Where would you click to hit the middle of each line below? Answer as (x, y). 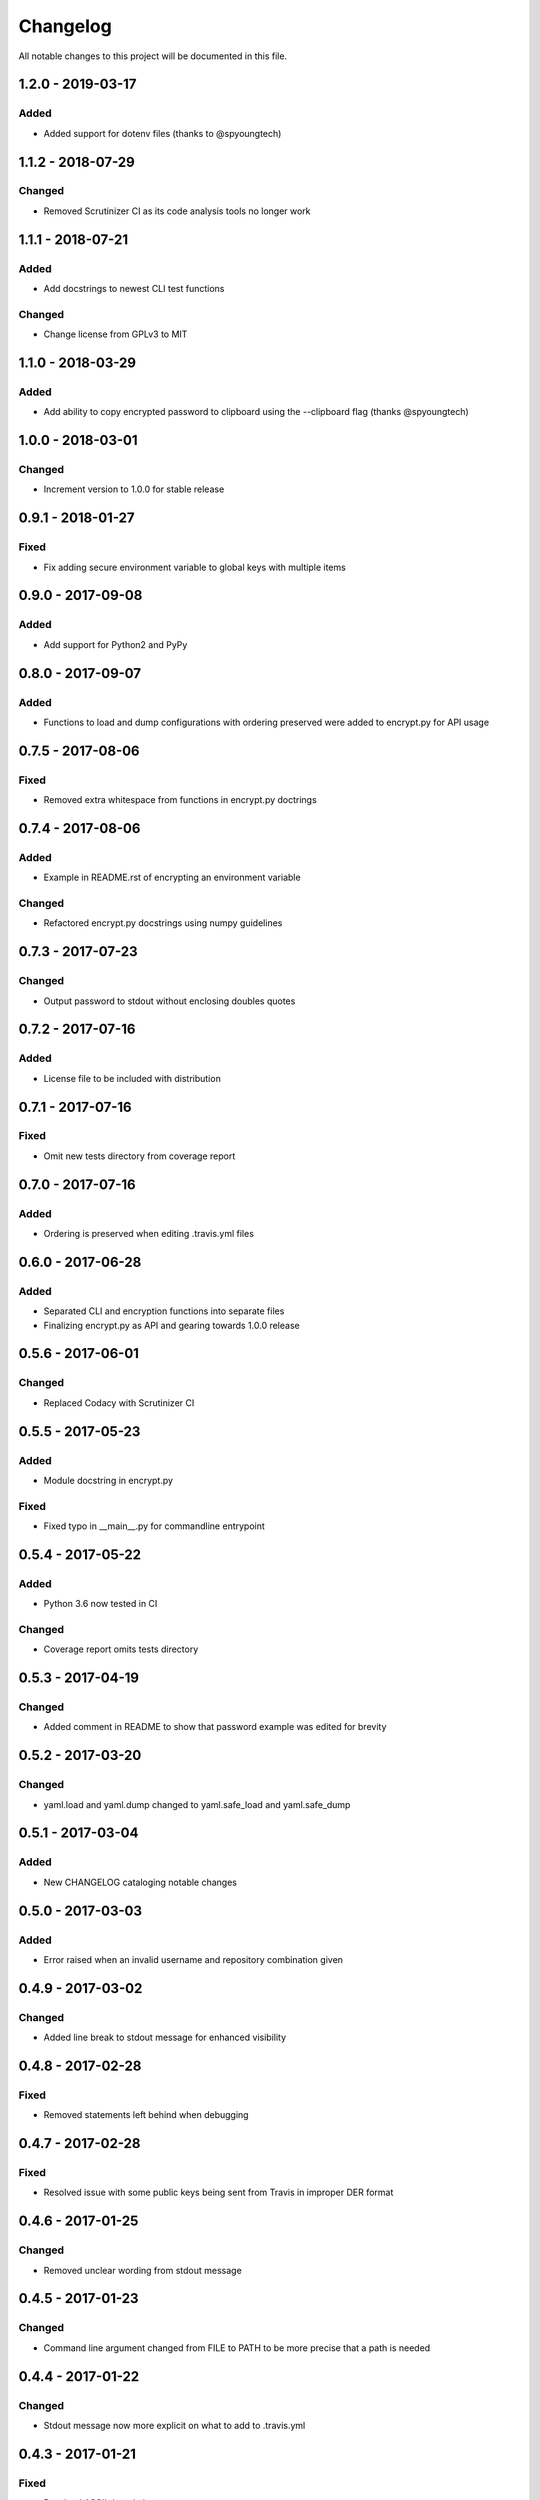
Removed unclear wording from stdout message (142, 2270)
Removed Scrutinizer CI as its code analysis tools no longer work (177, 211)
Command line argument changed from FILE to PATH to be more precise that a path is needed (237, 2347)
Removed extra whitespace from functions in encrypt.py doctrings (180, 800)
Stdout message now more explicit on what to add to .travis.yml (174, 2425)
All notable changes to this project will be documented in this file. (153, 56)
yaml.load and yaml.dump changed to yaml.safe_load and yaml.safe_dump (197, 1804)
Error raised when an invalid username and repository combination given (193, 1959)
